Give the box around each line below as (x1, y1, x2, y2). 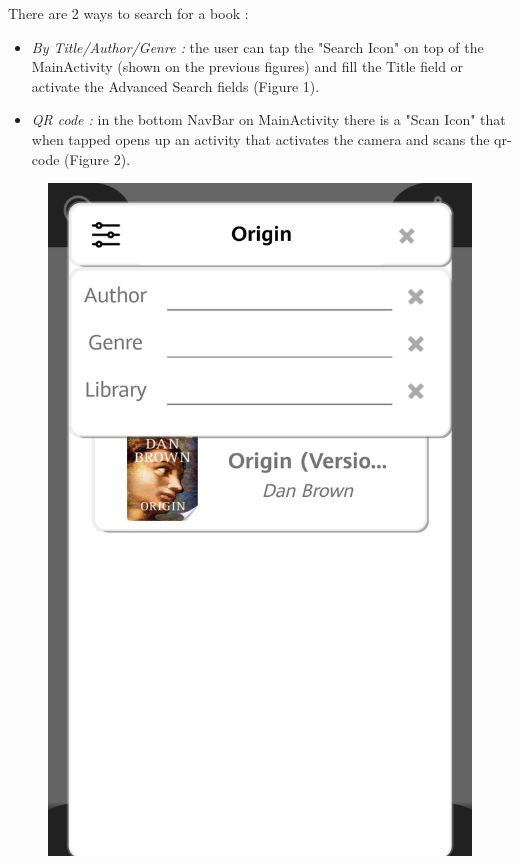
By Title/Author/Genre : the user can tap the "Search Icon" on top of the (31, 36, 484, 57)
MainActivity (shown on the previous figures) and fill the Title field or (31, 56, 464, 77)
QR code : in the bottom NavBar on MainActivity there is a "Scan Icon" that (31, 109, 506, 130)
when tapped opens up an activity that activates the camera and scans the (31, 128, 490, 149)
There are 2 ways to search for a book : (8, 3, 249, 23)
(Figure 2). (64, 148, 131, 169)
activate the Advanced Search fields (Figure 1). (31, 75, 320, 96)
